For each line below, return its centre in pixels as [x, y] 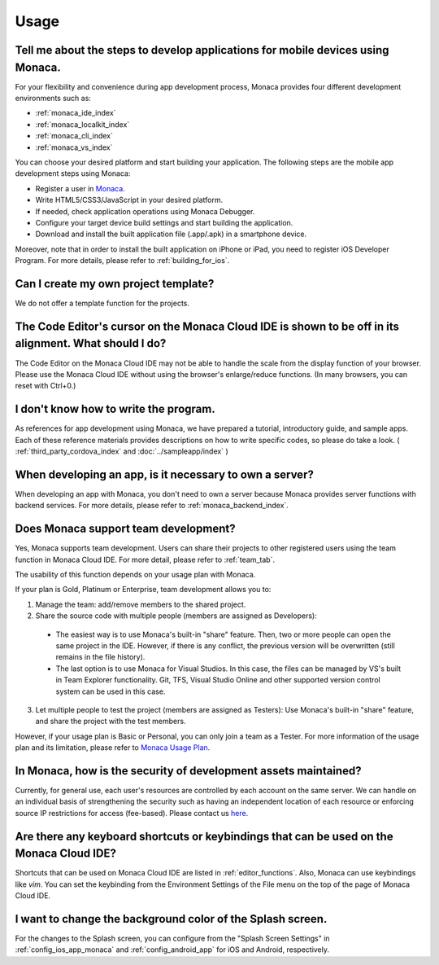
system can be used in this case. [111, 691]
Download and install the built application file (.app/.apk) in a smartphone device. [171, 234]
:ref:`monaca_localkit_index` [83, 124]
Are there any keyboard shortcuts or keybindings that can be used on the [204, 836]
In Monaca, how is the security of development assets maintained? [188, 771]
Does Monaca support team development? [125, 529]
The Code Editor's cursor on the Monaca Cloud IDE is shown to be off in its [207, 326]
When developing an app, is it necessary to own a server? [165, 474]
